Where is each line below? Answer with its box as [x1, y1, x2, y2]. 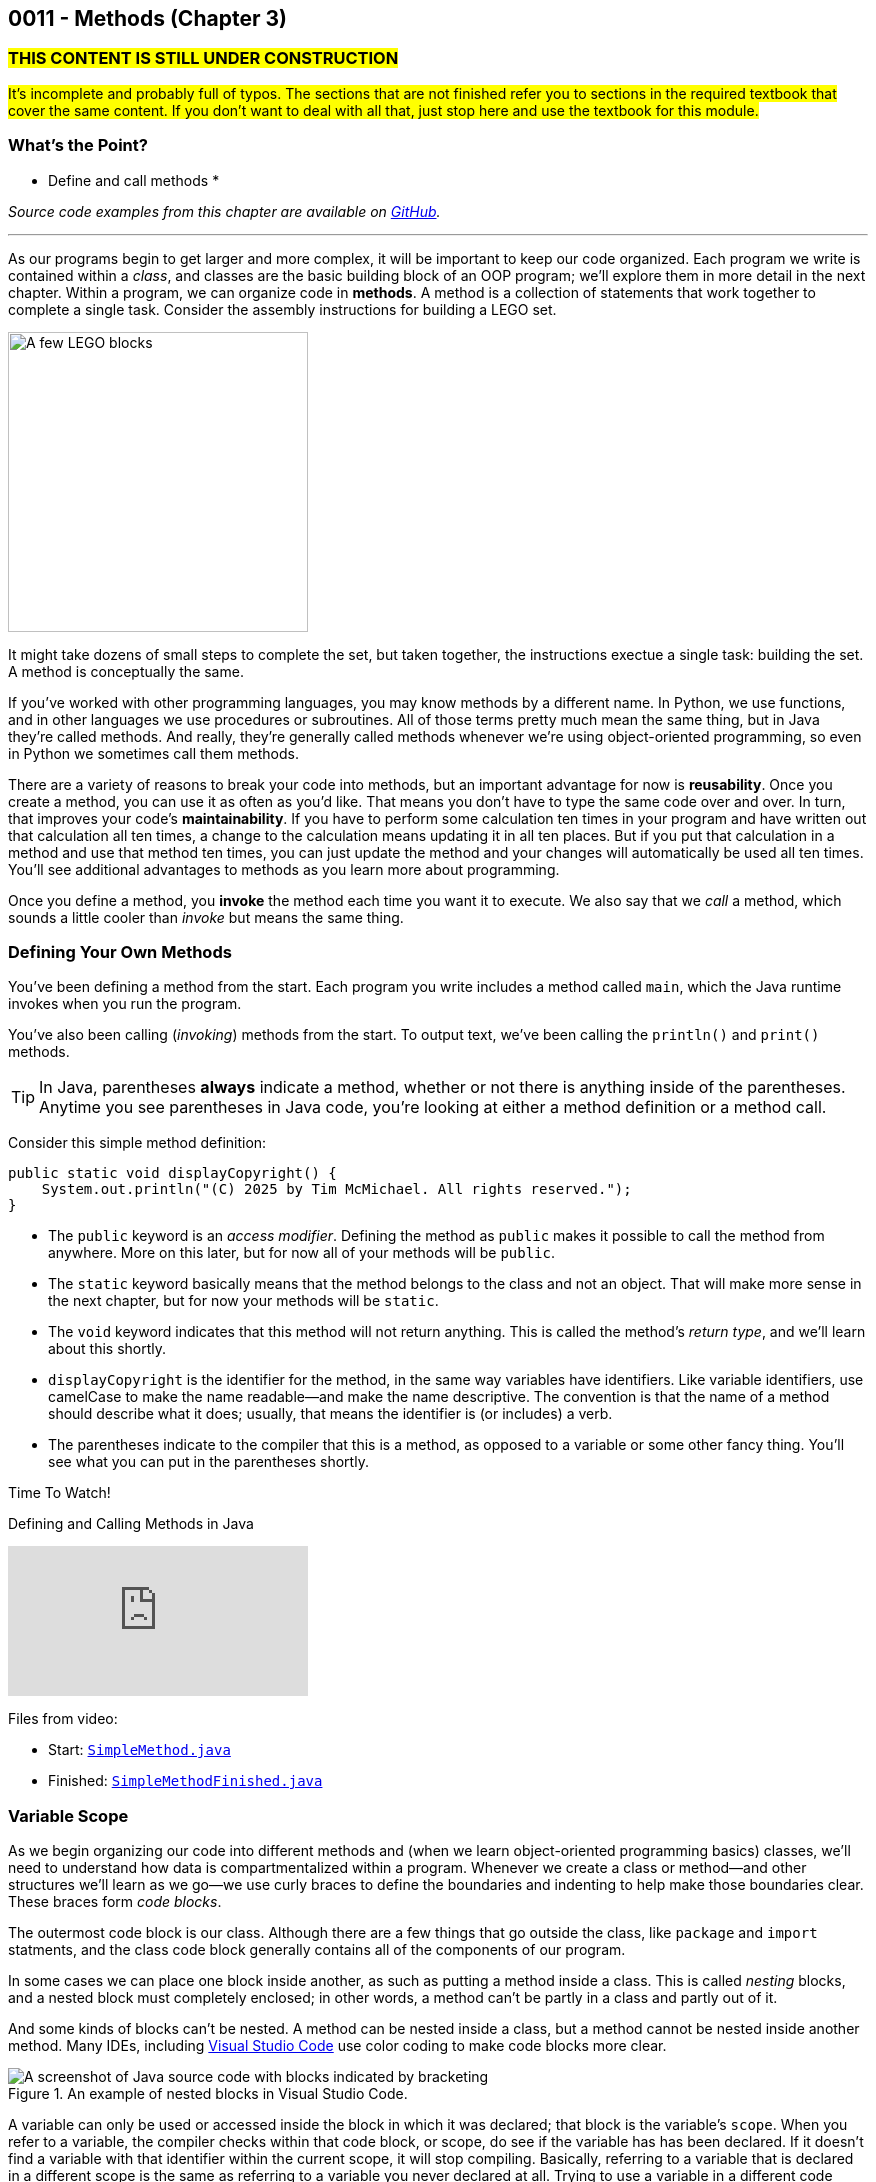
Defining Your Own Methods [8, 941, 232, 962]
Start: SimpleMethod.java [48, 1741, 231, 1759]
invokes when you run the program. [8, 995, 242, 1013]
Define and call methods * [48, 171, 220, 189]
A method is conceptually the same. [8, 662, 244, 680]
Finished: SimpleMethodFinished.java [48, 1772, 323, 1790]
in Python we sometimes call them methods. [8, 744, 299, 762]
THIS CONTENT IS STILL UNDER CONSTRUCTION [8, 48, 399, 69]
